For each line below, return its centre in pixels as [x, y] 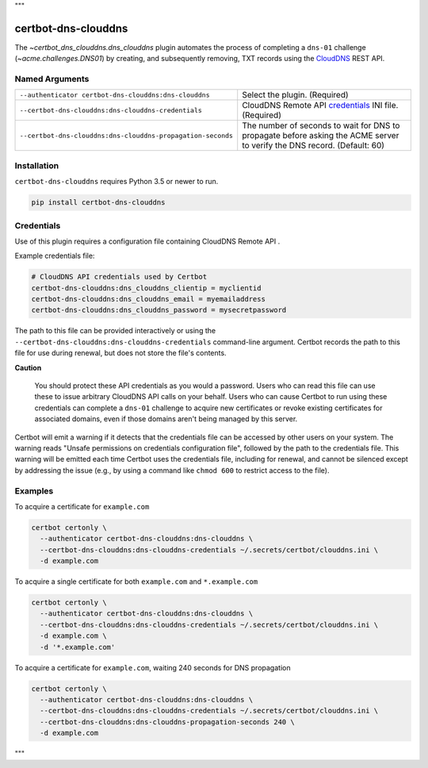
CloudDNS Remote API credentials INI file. [320, 106]
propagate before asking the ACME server [321, 136]
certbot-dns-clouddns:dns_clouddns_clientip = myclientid [146, 288]
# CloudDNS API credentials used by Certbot [119, 277]
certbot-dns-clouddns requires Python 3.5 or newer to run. [117, 182]
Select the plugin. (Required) [295, 95]
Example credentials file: [55, 256]
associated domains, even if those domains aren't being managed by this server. [166, 419]
